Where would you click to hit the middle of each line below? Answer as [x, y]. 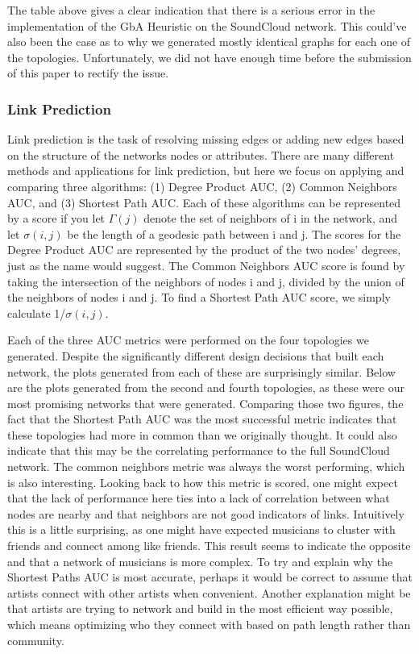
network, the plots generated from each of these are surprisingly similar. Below [201, 371]
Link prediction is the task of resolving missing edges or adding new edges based [206, 139]
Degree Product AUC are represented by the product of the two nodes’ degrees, [204, 250]
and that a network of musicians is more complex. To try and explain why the [200, 561]
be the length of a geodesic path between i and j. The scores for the [234, 233]
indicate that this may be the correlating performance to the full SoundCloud [199, 450]
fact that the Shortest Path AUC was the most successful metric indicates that [202, 419]
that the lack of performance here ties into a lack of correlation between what [199, 498]
